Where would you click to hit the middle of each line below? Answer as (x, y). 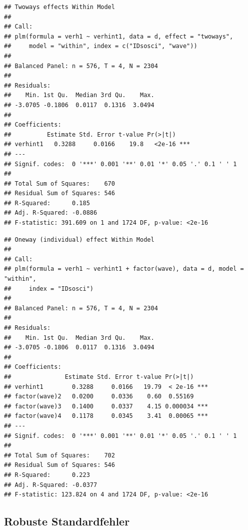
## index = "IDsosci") (49, 289)
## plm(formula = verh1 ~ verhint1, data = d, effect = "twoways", (119, 36)
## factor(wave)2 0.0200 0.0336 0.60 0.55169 (99, 397)
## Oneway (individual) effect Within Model (79, 239)
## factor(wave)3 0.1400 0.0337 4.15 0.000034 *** (106, 406)
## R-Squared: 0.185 (47, 203)
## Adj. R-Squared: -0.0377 (51, 485)
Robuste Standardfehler (67, 521)
